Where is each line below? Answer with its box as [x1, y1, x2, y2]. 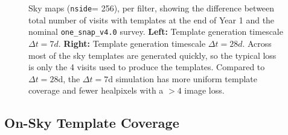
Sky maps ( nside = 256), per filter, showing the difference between [28, 2, 275, 14]
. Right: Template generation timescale [58, 37, 206, 49]
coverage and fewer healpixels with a [28, 84, 164, 97]
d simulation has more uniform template [108, 72, 258, 85]
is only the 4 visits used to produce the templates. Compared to [28, 61, 265, 73]
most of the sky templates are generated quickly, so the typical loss [28, 49, 277, 61]
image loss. [184, 84, 225, 97]
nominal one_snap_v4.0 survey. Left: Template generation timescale [28, 25, 283, 38]
